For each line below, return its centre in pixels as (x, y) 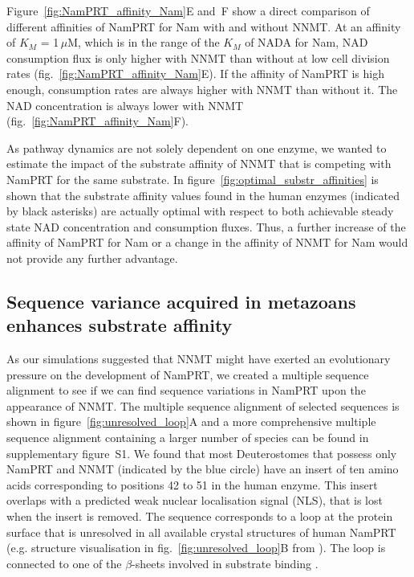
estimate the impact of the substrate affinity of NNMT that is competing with (199, 164)
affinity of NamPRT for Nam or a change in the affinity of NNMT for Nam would (207, 242)
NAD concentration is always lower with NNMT (125, 105)
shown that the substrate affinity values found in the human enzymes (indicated (203, 195)
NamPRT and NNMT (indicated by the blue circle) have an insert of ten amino (203, 469)
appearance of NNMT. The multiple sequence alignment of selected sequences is (203, 405)
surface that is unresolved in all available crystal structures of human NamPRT (201, 532)
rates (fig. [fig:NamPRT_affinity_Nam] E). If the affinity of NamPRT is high (195, 74)
